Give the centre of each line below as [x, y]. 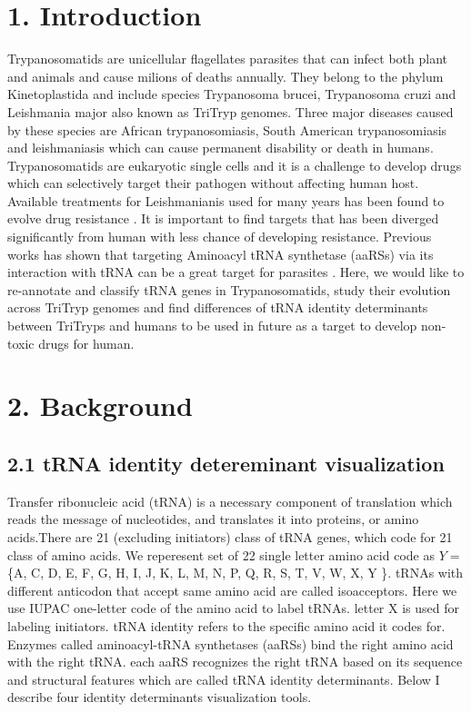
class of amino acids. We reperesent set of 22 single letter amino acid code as [221, 554]
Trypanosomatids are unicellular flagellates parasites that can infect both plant [227, 59]
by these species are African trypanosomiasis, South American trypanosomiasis [227, 129]
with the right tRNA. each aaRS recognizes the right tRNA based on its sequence [235, 662]
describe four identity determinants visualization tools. [160, 697]
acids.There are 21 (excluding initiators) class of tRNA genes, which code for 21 [230, 536]
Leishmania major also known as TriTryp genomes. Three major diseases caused [230, 111]
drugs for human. [86, 343]
